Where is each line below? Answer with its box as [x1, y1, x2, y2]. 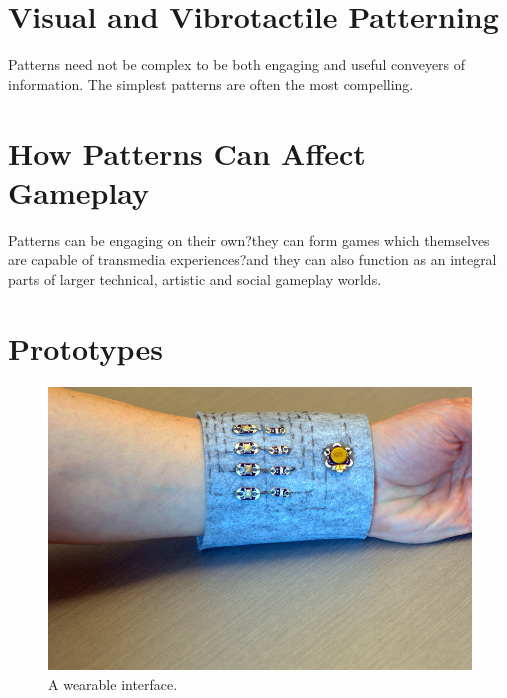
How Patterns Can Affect [8, 132, 366, 173]
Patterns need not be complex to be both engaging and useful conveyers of [8, 54, 466, 75]
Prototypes [8, 327, 163, 368]
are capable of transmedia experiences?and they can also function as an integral [8, 249, 497, 270]
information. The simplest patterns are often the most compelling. [8, 73, 414, 94]
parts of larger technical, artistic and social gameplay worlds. [8, 268, 382, 289]
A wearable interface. [48, 673, 178, 694]
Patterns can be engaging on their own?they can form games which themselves [8, 229, 490, 250]
